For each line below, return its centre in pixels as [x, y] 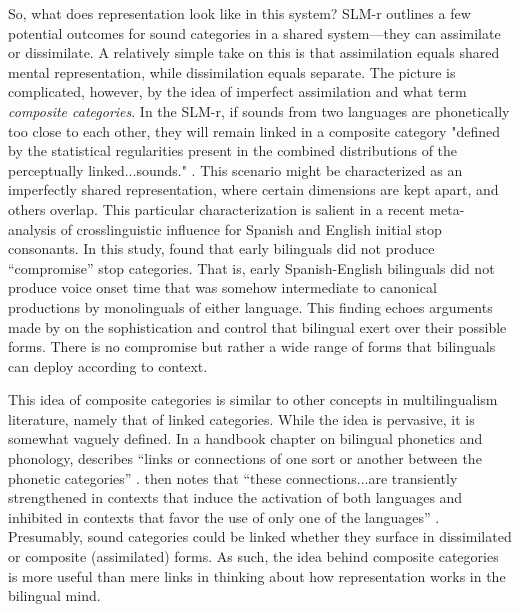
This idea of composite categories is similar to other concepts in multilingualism [253, 399]
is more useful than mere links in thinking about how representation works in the [257, 575]
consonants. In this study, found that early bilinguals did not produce [221, 248]
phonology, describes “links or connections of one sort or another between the [245, 458]
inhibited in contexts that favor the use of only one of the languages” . [224, 516]
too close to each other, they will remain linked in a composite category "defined [254, 130]
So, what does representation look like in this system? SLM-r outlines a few [239, 13]
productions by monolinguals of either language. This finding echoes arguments [250, 306]
